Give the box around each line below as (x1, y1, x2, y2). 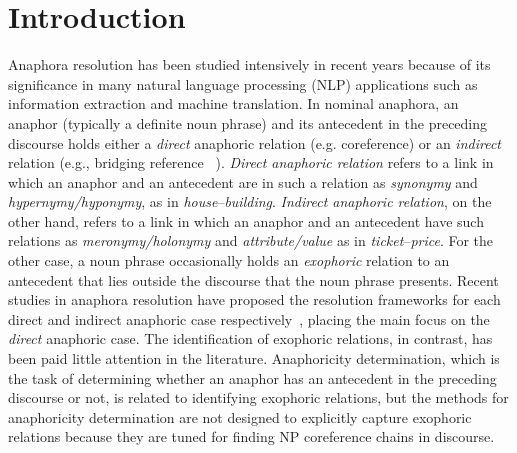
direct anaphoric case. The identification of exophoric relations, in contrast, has (8, 328, 493, 349)
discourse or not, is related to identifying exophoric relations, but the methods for (8, 387, 509, 408)
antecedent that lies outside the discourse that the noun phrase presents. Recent (8, 269, 499, 290)
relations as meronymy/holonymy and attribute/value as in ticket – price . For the (8, 230, 494, 251)
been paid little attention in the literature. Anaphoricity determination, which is (8, 348, 500, 369)
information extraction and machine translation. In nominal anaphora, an (8, 93, 459, 114)
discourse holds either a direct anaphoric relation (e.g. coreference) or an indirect (8, 132, 501, 153)
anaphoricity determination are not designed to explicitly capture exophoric (8, 406, 472, 427)
